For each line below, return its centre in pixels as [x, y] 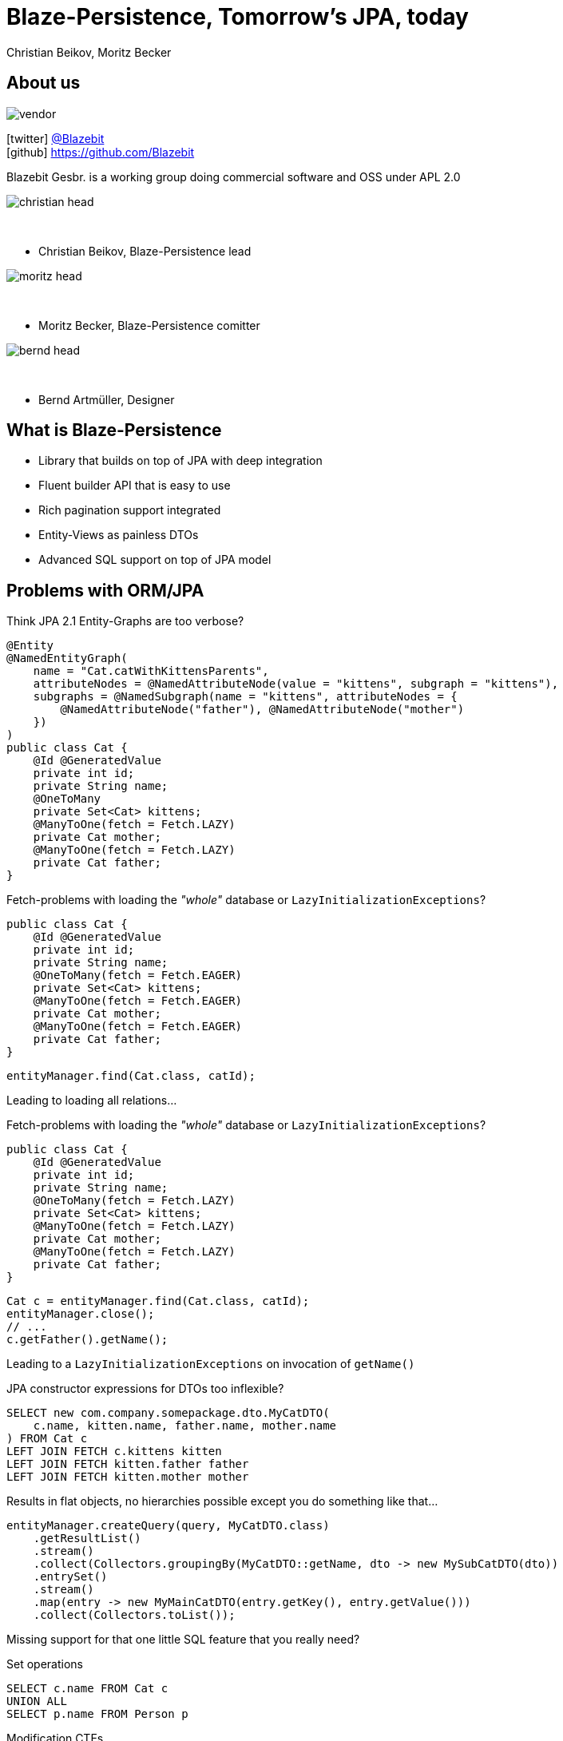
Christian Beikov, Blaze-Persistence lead [145, 251]
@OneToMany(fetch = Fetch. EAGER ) [138, 976]
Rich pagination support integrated [130, 510]
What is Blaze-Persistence [114, 430]
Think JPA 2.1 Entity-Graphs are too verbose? [125, 621]
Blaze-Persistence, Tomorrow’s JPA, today [238, 17]
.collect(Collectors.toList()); [134, 1615]
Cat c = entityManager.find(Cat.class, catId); [158, 1301]
